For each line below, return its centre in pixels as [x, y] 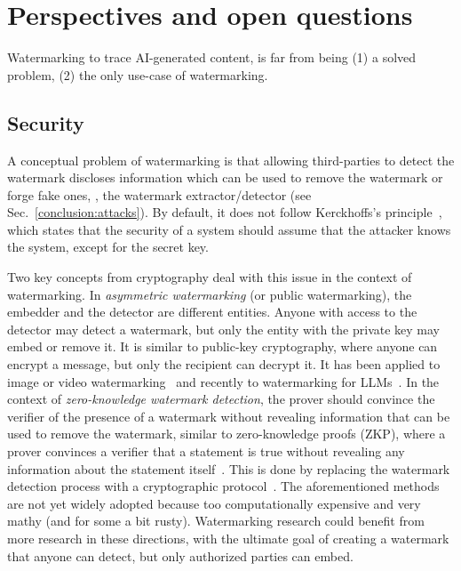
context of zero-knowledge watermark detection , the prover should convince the [221, 399]
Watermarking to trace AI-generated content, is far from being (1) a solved [212, 57]
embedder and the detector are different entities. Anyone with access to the [212, 312]
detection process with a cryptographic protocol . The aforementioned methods [223, 486]
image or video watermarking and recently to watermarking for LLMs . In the [223, 381]
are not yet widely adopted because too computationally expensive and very [214, 503]
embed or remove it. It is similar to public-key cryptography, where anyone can [223, 346]
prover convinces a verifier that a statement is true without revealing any [206, 451]
